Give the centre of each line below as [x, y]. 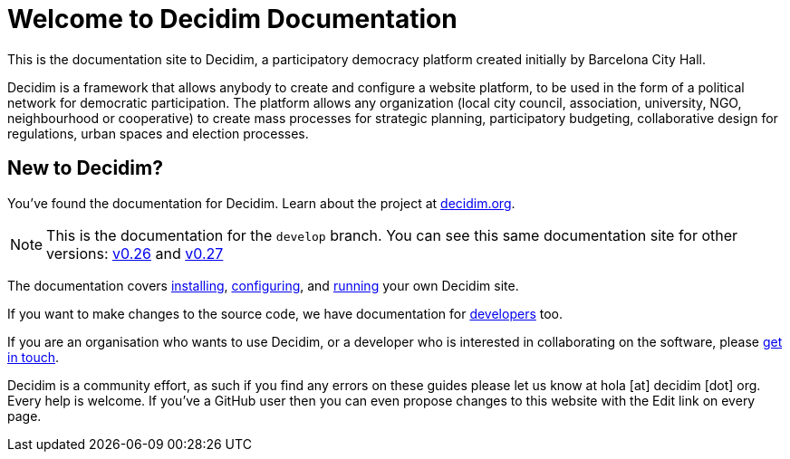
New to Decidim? [85, 168]
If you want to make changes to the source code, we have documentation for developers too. [285, 313]
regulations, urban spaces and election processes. [158, 133]
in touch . [34, 357]
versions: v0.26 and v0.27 [135, 253]
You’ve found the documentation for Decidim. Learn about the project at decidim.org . [261, 203]
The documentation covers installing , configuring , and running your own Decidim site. [263, 285]
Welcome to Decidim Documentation [232, 19]
